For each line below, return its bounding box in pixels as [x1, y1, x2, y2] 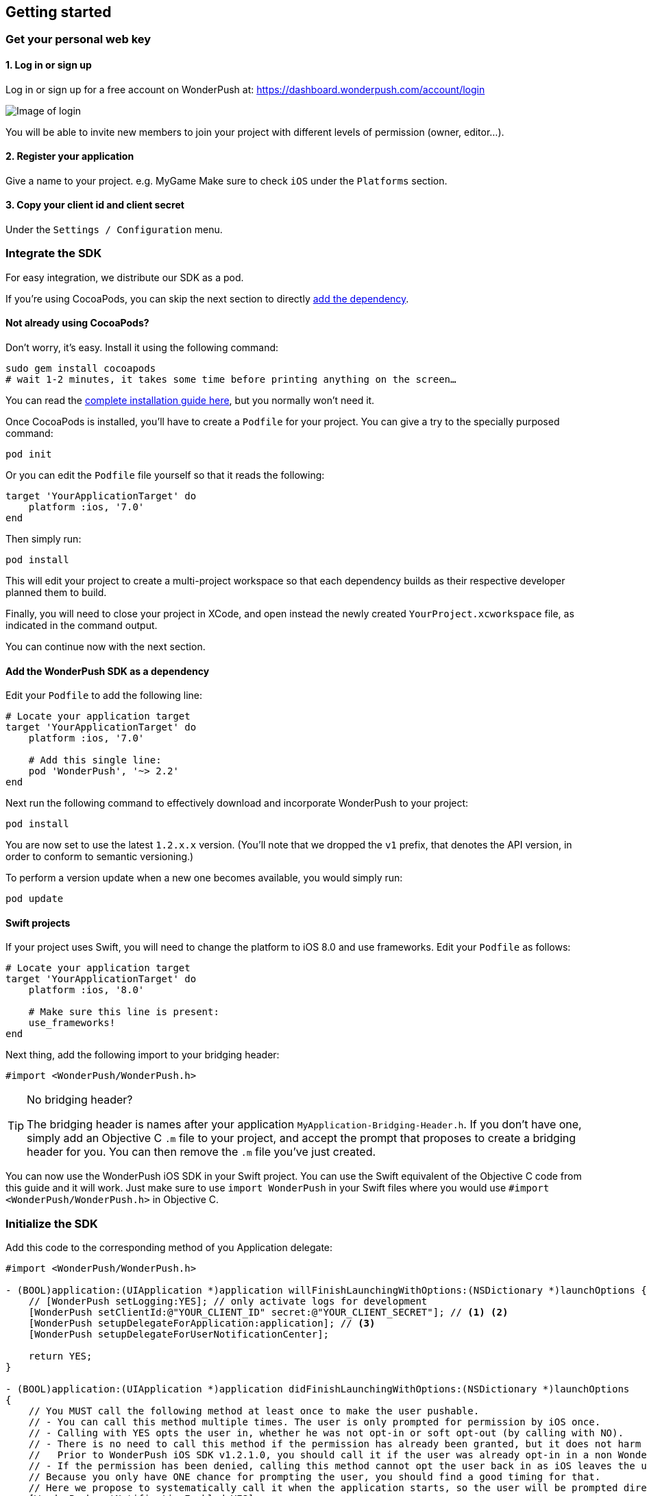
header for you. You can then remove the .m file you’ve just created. [27, 1145, 376, 1159]
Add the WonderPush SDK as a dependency [5, 665, 210, 677]
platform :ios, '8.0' [28, 984, 145, 996]
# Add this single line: [28, 755, 162, 766]
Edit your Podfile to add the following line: [5, 689, 202, 702]
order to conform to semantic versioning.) [5, 851, 194, 863]
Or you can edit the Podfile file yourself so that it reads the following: [5, 469, 325, 482]
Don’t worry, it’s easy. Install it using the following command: [5, 342, 279, 354]
